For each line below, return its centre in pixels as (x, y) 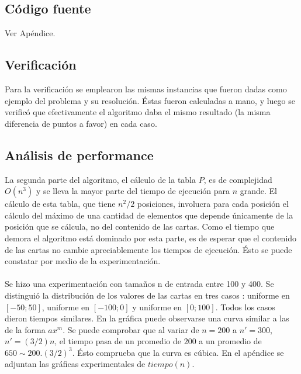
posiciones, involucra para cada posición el (213, 204)
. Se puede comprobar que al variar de (131, 329)
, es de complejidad (238, 179)
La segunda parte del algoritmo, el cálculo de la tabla (101, 179)
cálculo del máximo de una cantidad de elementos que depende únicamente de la (149, 215)
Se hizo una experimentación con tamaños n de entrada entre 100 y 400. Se (139, 284)
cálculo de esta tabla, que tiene (60, 204)
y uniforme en (157, 307)
